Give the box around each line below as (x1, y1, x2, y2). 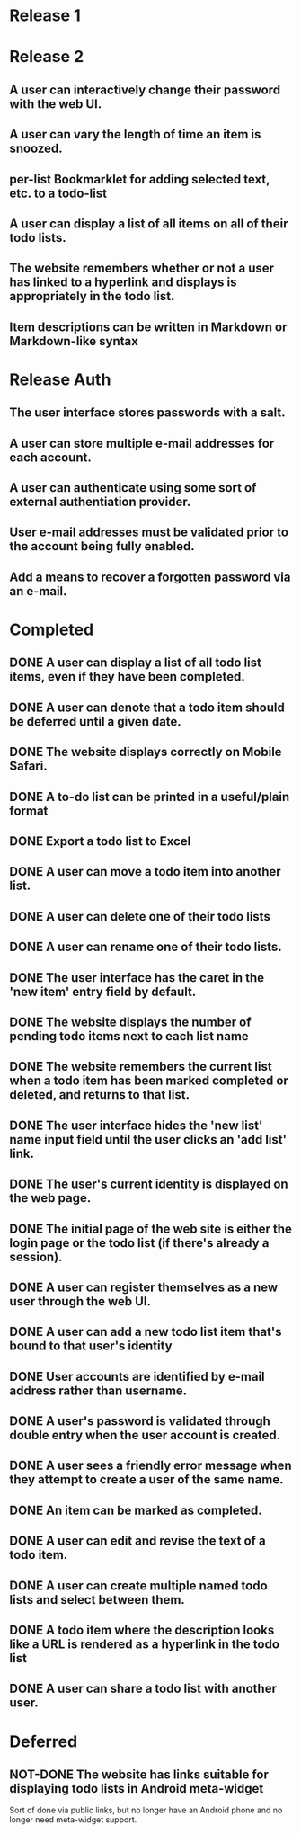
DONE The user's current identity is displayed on (9, 1177, 289, 1192)
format (9, 803, 49, 818)
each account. (9, 450, 92, 465)
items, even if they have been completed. (9, 669, 245, 684)
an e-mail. (9, 583, 67, 599)
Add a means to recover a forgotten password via (9, 569, 291, 584)
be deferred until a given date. (9, 714, 181, 729)
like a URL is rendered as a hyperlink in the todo (9, 1637, 280, 1652)
